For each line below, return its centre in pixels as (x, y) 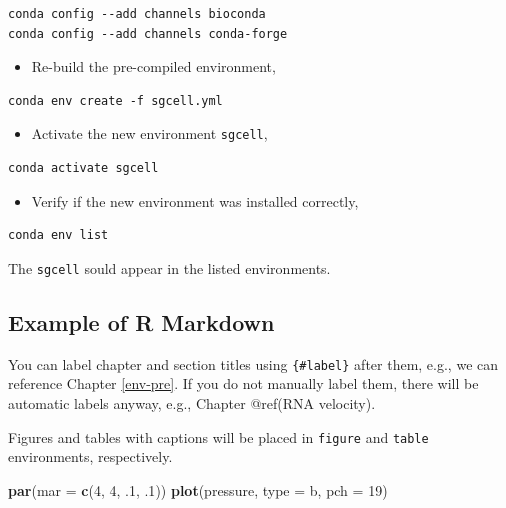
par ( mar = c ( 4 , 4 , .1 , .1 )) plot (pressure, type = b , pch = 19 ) (198, 489)
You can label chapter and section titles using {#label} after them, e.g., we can (253, 363)
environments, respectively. (90, 456)
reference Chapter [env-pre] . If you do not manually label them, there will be (243, 383)
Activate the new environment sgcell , (149, 133)
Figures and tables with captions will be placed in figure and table (218, 436)
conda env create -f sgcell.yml (115, 100)
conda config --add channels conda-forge (148, 33)
